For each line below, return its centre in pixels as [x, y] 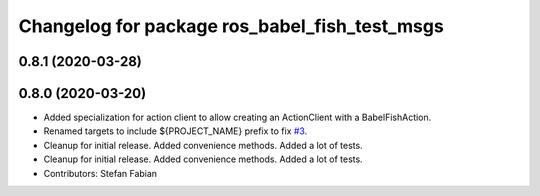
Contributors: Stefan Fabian [100, 173]
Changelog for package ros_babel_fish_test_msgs [231, 26]
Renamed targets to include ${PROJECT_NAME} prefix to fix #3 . [175, 131]
